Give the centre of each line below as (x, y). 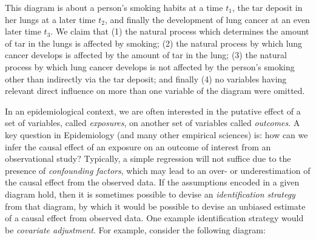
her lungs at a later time (50, 19)
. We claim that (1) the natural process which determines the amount (180, 31)
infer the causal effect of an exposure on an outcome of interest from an (138, 146)
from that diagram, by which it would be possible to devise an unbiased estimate (155, 206)
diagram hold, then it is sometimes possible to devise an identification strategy (150, 194)
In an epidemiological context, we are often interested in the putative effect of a (153, 111)
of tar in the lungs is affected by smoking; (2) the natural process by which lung (154, 43)
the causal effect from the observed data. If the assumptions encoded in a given (152, 182)
